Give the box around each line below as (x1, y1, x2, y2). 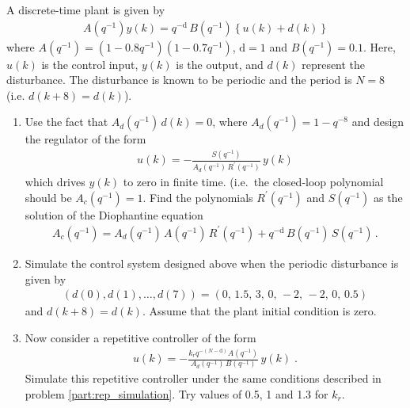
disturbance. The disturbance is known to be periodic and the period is (6, 71, 352, 88)
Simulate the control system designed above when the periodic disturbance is (25, 255, 399, 271)
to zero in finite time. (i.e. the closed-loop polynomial (123, 173, 384, 190)
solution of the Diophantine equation (25, 206, 203, 223)
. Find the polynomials (142, 189, 253, 205)
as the (373, 189, 403, 205)
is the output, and (176, 55, 264, 72)
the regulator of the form (25, 131, 146, 147)
